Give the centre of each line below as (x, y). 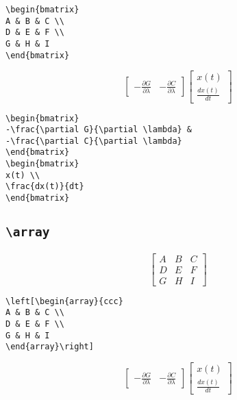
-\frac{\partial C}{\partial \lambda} (94, 141)
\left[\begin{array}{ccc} (64, 301)
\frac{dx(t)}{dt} (45, 187)
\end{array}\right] (50, 347)
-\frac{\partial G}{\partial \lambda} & (99, 130)
